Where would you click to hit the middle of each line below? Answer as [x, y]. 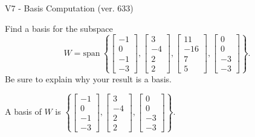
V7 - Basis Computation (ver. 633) [69, 8]
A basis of [23, 111]
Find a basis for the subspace [59, 28]
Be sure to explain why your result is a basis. [89, 78]
